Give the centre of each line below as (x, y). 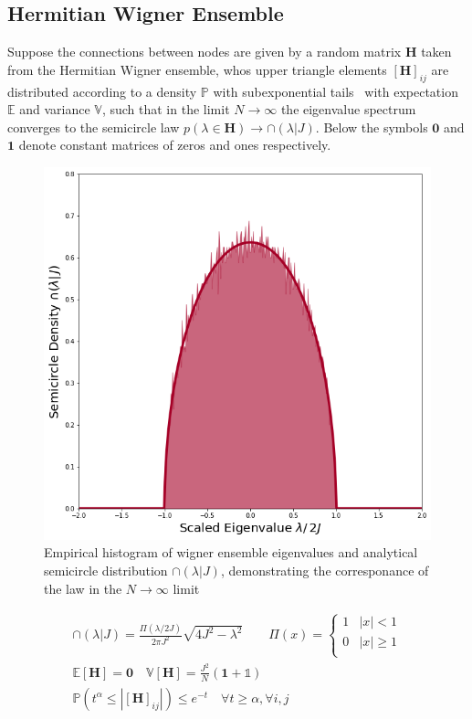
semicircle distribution (106, 570)
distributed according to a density (102, 91)
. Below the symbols (372, 127)
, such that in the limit (166, 109)
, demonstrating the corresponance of (325, 570)
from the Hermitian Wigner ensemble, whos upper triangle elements (197, 69)
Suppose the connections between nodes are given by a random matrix (205, 52)
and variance (55, 109)
